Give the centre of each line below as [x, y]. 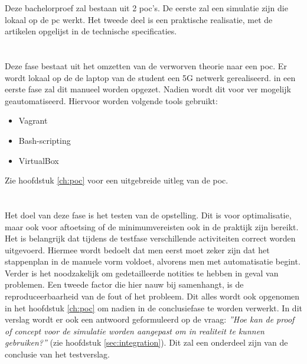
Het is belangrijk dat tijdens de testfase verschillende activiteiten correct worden [150, 238]
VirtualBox [39, 160]
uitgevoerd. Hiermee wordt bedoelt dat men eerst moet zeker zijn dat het [137, 249]
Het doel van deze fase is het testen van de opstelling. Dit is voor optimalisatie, [148, 215]
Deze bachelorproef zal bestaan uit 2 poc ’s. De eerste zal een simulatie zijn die [146, 8]
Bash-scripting [45, 140]
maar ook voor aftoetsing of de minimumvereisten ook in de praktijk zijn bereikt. [152, 226]
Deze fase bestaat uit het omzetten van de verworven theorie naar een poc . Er [146, 65]
